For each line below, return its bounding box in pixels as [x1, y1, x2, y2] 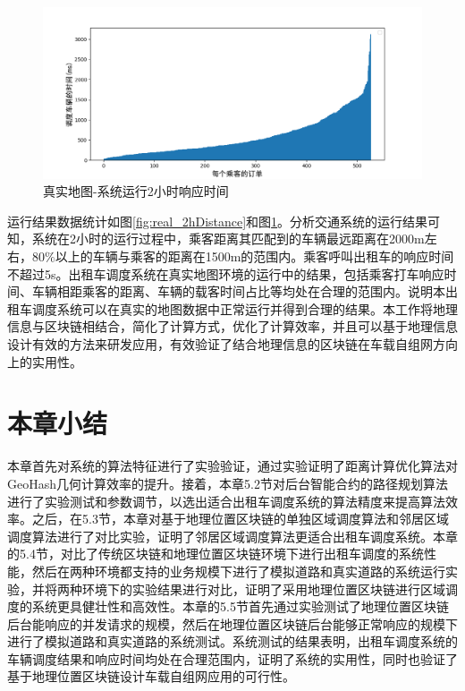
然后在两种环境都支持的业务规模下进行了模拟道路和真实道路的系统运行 [31, 561, 445, 580]
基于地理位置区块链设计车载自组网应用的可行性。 [7, 667, 295, 686]
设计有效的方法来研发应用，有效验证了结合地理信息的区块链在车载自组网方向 [7, 335, 458, 354]
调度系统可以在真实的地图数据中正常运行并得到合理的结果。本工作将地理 [31, 299, 458, 318]
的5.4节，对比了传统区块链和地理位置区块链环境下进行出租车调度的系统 [7, 544, 424, 563]
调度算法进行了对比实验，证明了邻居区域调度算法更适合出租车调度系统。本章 [7, 526, 458, 545]
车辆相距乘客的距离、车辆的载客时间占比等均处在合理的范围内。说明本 [31, 282, 445, 301]
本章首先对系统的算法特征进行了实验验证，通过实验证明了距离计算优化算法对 [7, 456, 458, 475]
